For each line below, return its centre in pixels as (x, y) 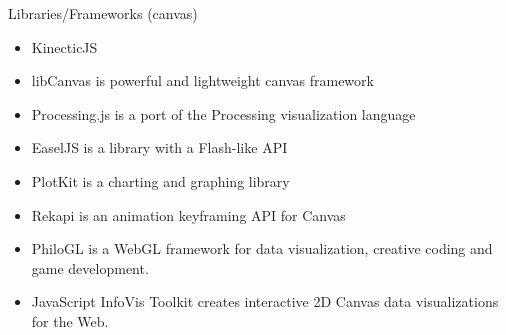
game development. (90, 267)
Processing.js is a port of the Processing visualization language (223, 113)
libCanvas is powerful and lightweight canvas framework (202, 80)
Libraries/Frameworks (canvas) (103, 13)
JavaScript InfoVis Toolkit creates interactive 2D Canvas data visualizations (265, 301)
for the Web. (70, 320)
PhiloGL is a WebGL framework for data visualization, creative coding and (262, 248)
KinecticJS (64, 46)
